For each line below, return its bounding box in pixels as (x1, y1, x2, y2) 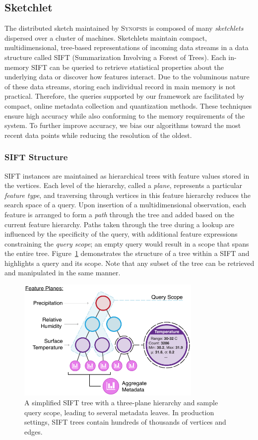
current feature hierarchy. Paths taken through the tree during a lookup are (4, 219, 235, 229)
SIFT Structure (4, 151, 68, 163)
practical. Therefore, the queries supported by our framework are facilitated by (4, 91, 245, 101)
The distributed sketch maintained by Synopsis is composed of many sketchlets (4, 23, 244, 33)
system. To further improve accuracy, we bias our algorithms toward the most (4, 120, 241, 130)
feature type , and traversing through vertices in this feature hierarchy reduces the (4, 189, 251, 200)
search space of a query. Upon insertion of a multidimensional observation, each (4, 199, 247, 210)
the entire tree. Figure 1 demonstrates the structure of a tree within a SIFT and (4, 248, 250, 258)
